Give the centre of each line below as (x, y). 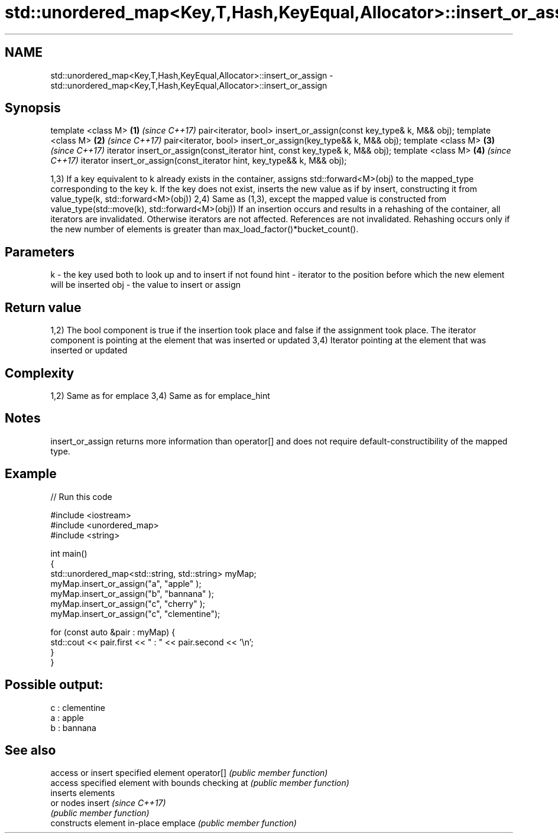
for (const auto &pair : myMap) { (113, 632)
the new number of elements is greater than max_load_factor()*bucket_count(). (205, 229)
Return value (43, 307)
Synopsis (33, 108)
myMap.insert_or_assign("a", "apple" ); (126, 583)
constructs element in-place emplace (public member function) (173, 823)
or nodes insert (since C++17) (108, 803)
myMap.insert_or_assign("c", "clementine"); (135, 613)
